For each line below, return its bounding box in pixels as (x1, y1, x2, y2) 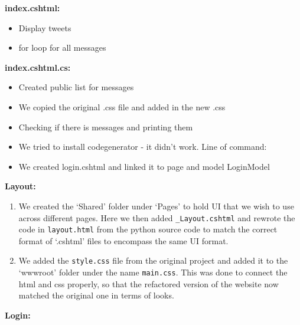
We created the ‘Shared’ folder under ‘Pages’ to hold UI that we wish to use (18, 199, 294, 212)
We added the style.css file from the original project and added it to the (18, 254, 288, 267)
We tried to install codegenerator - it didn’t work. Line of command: (18, 140, 267, 153)
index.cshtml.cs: (5, 61, 71, 73)
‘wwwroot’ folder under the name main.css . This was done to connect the (18, 266, 288, 278)
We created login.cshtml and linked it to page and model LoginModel (18, 160, 270, 172)
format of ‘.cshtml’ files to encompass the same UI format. (18, 234, 229, 247)
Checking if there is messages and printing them (18, 120, 193, 133)
